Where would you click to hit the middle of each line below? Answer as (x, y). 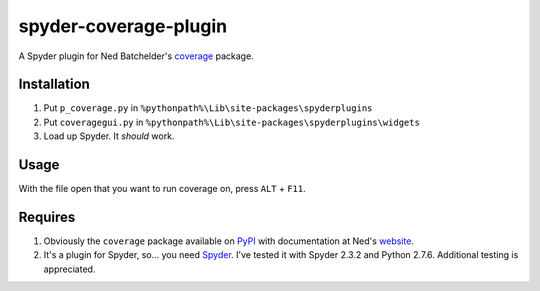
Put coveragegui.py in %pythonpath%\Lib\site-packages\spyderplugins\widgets (231, 122)
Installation (54, 84)
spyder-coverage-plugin (123, 26)
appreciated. (69, 269)
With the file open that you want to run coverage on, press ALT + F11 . (162, 189)
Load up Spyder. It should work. (109, 136)
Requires (47, 216)
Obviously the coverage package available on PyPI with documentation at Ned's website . (229, 241)
